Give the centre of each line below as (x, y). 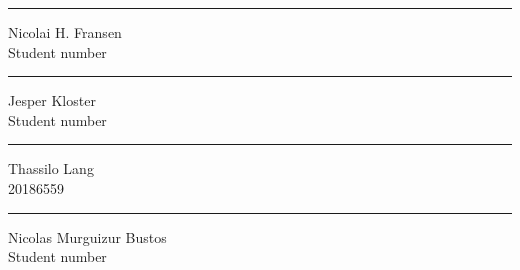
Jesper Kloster (52, 100)
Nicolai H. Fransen (65, 32)
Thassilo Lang (51, 168)
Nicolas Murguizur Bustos (87, 236)
